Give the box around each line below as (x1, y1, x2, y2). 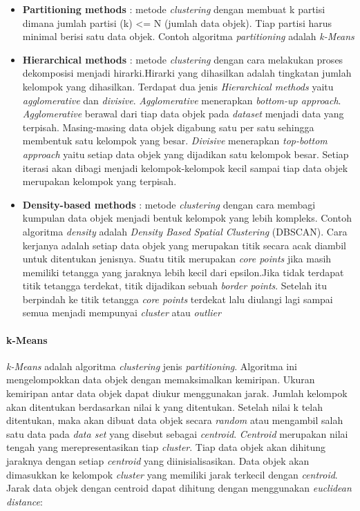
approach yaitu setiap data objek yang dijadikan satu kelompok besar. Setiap (22, 146, 349, 161)
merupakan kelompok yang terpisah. (22, 174, 177, 189)
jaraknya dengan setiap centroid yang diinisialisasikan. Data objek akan (6, 454, 310, 468)
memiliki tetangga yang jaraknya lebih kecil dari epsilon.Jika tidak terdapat (22, 264, 344, 279)
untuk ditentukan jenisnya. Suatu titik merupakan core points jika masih (22, 251, 332, 266)
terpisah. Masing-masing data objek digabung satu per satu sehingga (22, 119, 314, 134)
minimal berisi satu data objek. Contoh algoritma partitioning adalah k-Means (22, 29, 354, 44)
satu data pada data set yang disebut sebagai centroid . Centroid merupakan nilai (6, 426, 348, 441)
